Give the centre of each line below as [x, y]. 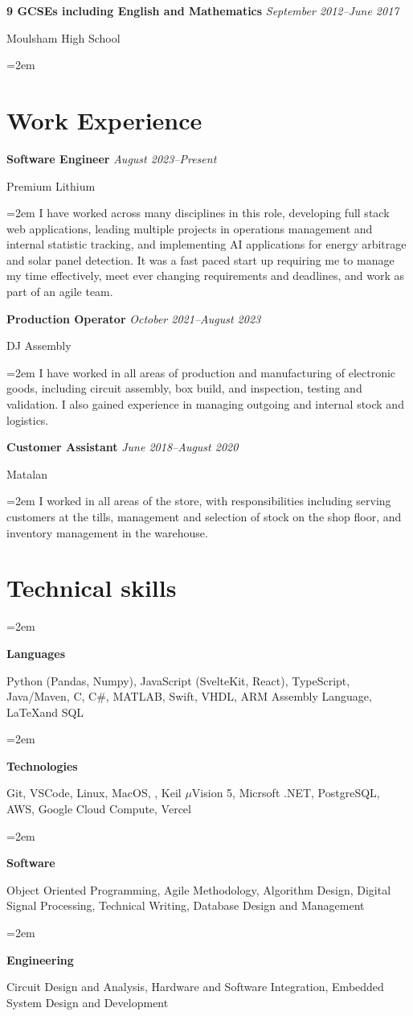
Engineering [40, 959]
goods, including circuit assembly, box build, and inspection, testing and [184, 388]
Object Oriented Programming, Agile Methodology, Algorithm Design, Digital [199, 889]
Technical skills [92, 588]
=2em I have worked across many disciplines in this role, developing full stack [198, 213]
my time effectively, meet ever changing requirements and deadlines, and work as [205, 276]
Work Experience [104, 119]
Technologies [42, 765]
